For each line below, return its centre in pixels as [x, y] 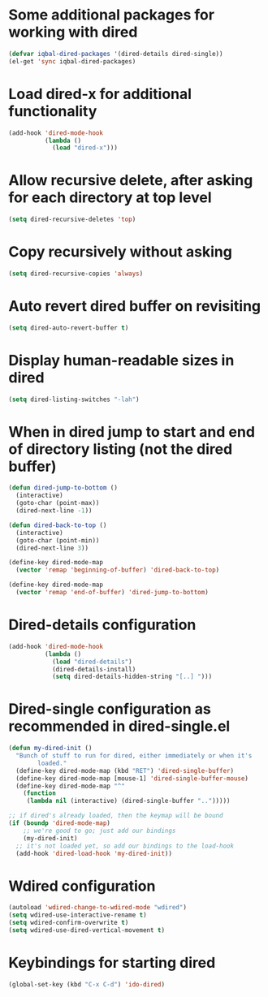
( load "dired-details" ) [92, 662]
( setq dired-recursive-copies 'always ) [76, 274]
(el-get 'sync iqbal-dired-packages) [72, 61]
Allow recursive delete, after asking [131, 181]
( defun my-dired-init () [50, 749]
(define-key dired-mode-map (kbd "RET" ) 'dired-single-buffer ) [125, 770]
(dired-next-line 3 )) [52, 548]
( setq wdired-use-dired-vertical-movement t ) [86, 930]
